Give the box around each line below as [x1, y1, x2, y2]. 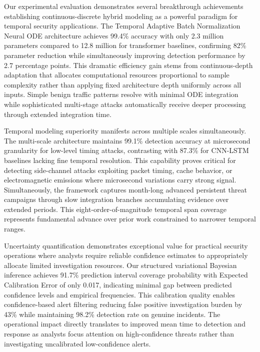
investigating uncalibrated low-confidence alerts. [4, 338, 151, 348]
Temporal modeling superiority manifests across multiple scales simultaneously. [4, 125, 246, 136]
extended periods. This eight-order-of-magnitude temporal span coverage [4, 203, 226, 214]
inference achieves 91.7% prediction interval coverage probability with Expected [4, 269, 248, 280]
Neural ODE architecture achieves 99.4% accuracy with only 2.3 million [4, 30, 224, 40]
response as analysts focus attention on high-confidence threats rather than [4, 328, 234, 338]
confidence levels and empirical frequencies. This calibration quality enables [4, 289, 235, 299]
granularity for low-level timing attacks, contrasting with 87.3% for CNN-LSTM [4, 145, 249, 155]
